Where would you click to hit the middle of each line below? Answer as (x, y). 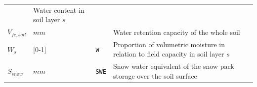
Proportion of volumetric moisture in (169, 44)
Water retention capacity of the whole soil (176, 32)
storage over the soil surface (155, 75)
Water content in (59, 10)
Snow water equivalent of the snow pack (173, 66)
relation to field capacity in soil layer (169, 54)
